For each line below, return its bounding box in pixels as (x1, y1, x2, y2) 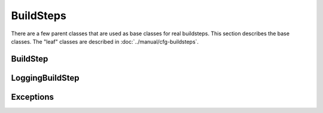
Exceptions (11, 91, 54, 102)
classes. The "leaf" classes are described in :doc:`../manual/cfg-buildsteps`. (11, 38, 199, 45)
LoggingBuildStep (11, 72, 80, 83)
